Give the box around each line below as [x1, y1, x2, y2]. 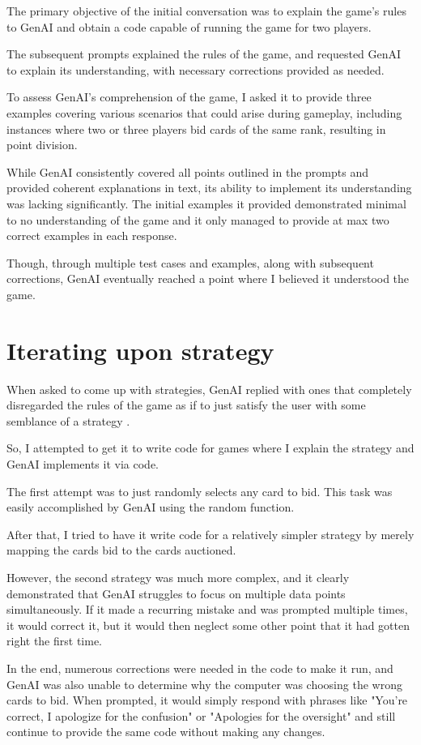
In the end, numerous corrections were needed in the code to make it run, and [6, 659, 393, 676]
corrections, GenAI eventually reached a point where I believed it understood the [6, 270, 410, 287]
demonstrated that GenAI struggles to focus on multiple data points [6, 584, 346, 602]
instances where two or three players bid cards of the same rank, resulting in [6, 120, 386, 137]
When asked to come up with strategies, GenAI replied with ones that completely [6, 380, 412, 397]
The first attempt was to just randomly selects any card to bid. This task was [6, 482, 393, 499]
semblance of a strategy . [6, 412, 130, 429]
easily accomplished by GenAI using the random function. [6, 499, 295, 516]
